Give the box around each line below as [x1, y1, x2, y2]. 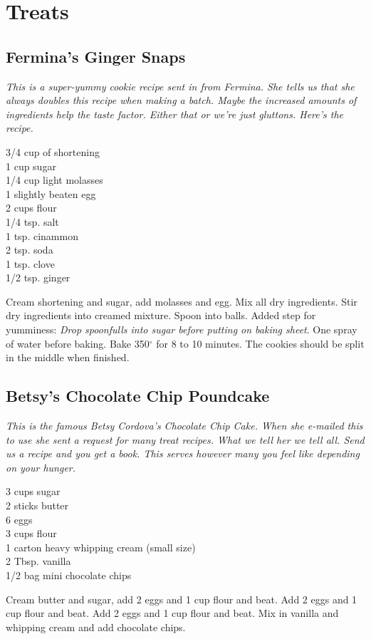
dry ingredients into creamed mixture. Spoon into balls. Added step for [6, 308, 316, 323]
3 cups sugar [6, 484, 61, 499]
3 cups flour [6, 526, 57, 541]
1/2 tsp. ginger [6, 270, 70, 285]
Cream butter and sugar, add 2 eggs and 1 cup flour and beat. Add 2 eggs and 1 [6, 591, 357, 606]
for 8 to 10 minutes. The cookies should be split [156, 336, 365, 350]
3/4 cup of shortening [6, 144, 100, 159]
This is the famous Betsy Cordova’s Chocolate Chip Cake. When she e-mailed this [6, 418, 363, 433]
